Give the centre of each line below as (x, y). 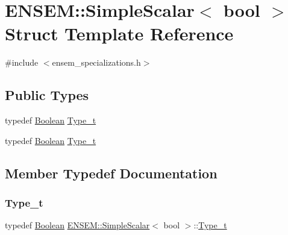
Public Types (47, 95)
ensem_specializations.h (96, 62)
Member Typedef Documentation (111, 173)
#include (22, 62)
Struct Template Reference (119, 33)
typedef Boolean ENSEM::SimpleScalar (77, 225)
